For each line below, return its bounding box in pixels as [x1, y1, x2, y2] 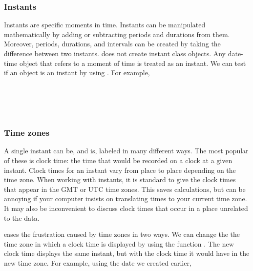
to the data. [4, 212, 40, 223]
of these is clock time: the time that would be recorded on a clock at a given [4, 155, 232, 165]
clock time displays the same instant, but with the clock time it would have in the [4, 248, 250, 258]
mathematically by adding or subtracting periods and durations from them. [4, 29, 230, 39]
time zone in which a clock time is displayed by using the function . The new [4, 238, 234, 249]
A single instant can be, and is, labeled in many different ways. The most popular [4, 146, 249, 156]
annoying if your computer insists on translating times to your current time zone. [4, 193, 247, 204]
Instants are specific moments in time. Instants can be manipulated [4, 20, 206, 30]
